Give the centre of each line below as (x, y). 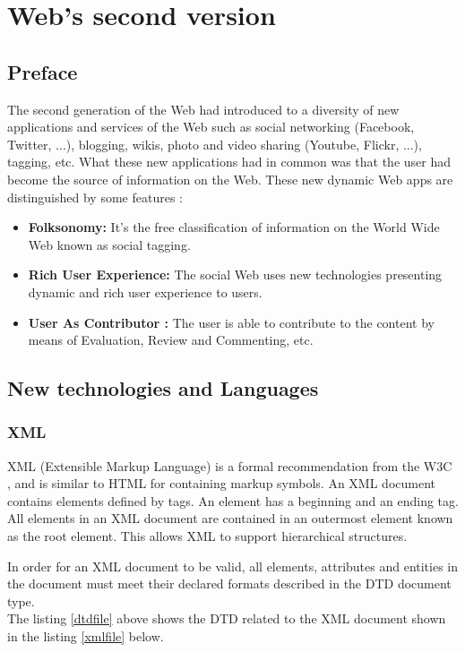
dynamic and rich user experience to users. (145, 292)
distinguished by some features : (95, 197)
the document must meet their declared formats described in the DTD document (229, 583)
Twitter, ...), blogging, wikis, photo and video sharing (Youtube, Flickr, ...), (215, 144)
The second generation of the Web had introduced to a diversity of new (203, 109)
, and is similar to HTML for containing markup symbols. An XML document (222, 483)
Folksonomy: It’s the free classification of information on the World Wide (234, 227)
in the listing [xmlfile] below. (86, 636)
